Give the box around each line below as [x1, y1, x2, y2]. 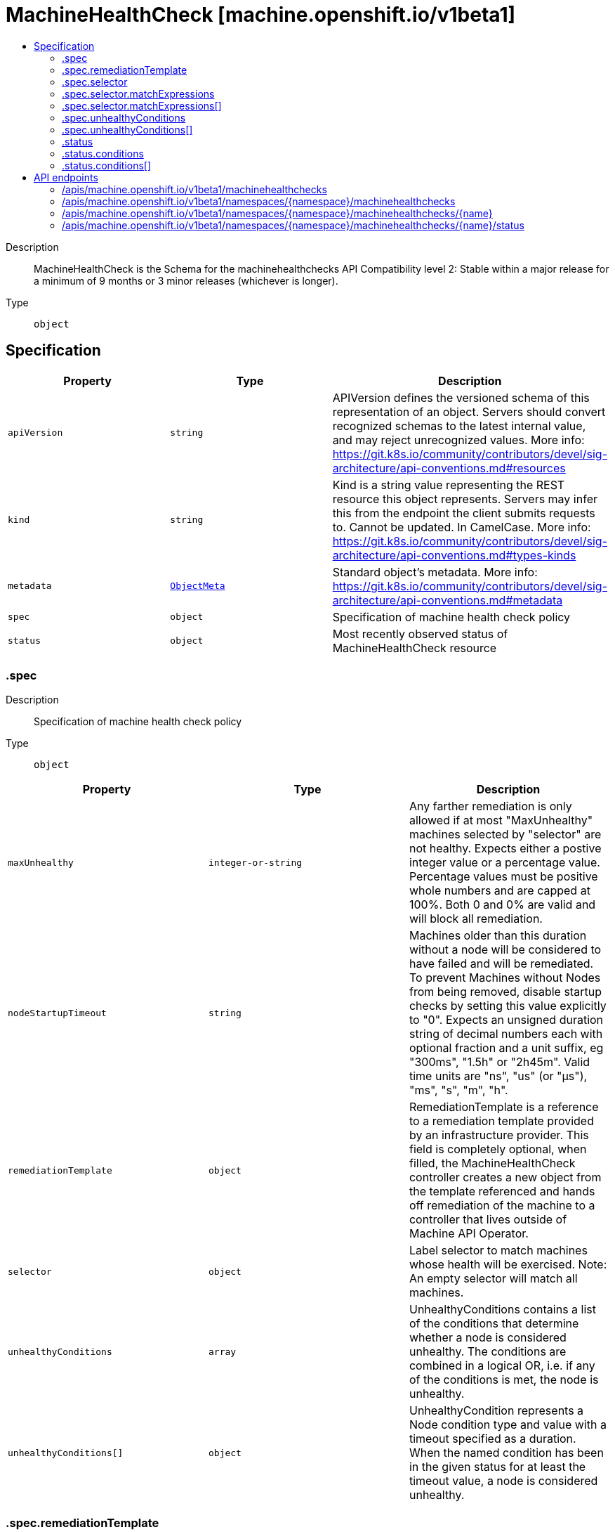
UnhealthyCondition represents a [409, 1403, 584, 1418]
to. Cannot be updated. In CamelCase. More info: [332, 519, 591, 534]
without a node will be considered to [409, 942, 602, 957]
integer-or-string [208, 857, 303, 868]
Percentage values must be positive [409, 869, 598, 884]
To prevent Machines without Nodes [409, 971, 601, 985]
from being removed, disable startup [409, 985, 602, 999]
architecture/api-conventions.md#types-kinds [332, 547, 576, 562]
